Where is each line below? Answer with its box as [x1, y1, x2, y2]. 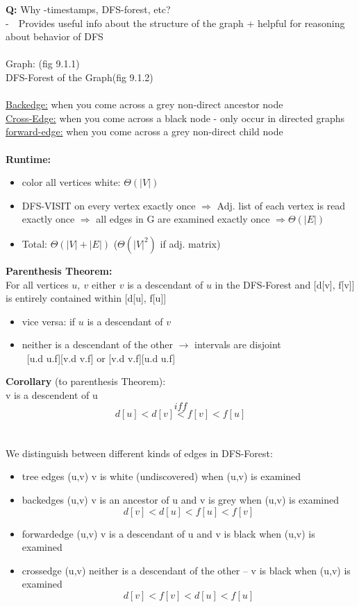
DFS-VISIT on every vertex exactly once [22, 198, 196, 212]
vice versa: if [22, 314, 76, 328]
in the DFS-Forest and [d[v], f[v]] [215, 277, 355, 291]
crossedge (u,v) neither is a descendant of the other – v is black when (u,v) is [22, 563, 351, 577]
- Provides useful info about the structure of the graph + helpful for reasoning [6, 15, 345, 30]
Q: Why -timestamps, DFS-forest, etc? [6, 2, 171, 16]
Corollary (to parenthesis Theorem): [6, 374, 166, 388]
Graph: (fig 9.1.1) [6, 56, 80, 71]
